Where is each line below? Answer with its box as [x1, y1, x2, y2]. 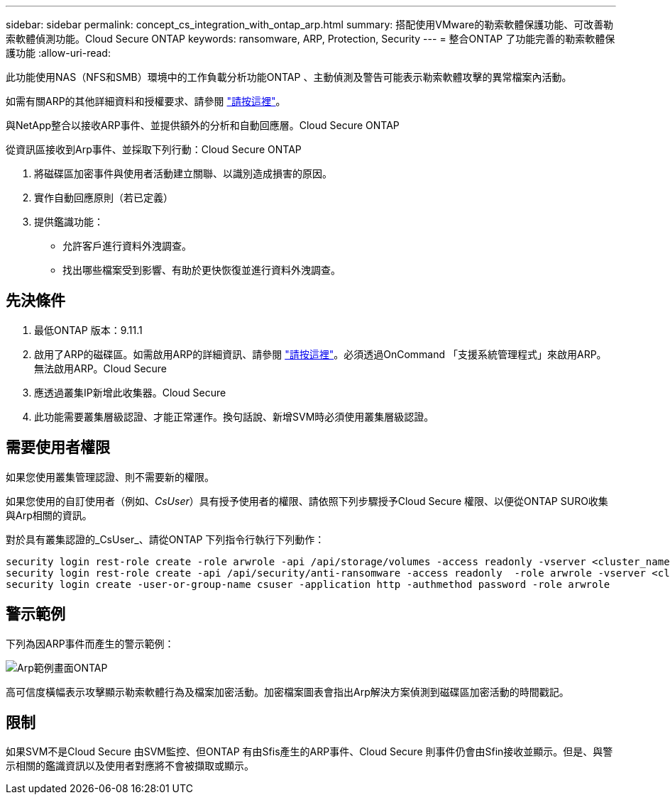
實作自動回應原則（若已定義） [34, 191, 173, 204]
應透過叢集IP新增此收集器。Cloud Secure [34, 386, 226, 399]
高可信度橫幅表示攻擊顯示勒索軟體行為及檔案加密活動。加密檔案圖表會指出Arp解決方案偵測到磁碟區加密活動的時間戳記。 [6, 685, 569, 698]
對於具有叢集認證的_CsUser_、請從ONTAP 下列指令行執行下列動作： [6, 533, 325, 545]
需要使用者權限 [6, 438, 110, 457]
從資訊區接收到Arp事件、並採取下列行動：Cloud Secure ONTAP [6, 143, 302, 155]
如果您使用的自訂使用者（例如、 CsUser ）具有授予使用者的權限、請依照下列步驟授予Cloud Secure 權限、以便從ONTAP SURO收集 [6, 494, 608, 507]
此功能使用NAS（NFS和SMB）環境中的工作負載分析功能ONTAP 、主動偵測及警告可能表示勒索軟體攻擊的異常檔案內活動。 [6, 71, 572, 83]
